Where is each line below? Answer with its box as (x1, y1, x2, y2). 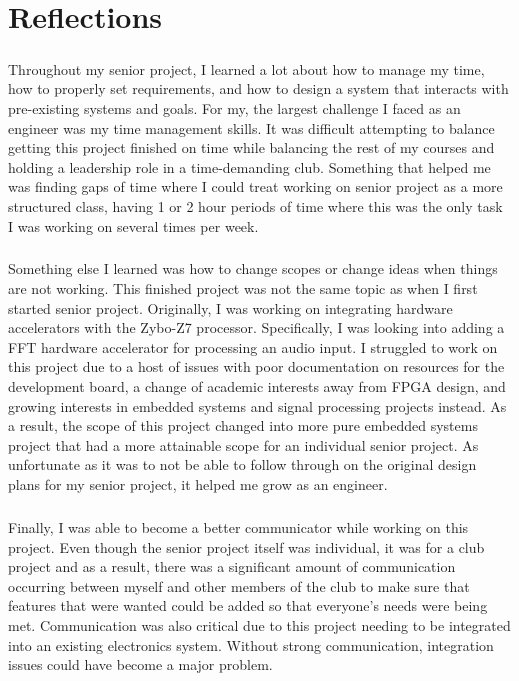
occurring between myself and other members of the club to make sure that (8, 575, 470, 596)
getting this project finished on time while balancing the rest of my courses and (8, 137, 495, 158)
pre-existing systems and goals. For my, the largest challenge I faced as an (8, 97, 461, 118)
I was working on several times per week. (8, 215, 259, 236)
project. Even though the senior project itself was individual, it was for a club (8, 536, 485, 557)
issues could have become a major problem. (8, 654, 273, 675)
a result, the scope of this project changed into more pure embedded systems (8, 415, 478, 436)
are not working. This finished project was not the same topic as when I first (8, 278, 478, 299)
